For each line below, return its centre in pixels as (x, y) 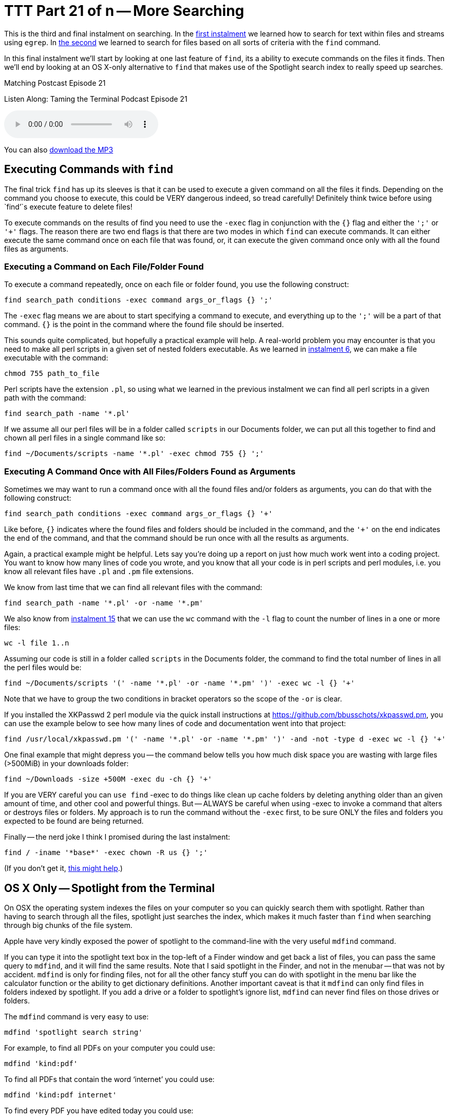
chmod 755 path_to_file (52, 374)
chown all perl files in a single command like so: (85, 438)
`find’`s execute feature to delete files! (68, 206)
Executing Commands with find (89, 169)
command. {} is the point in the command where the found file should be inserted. (144, 325)
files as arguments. (36, 249)
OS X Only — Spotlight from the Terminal (109, 888)
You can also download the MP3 (59, 149)
